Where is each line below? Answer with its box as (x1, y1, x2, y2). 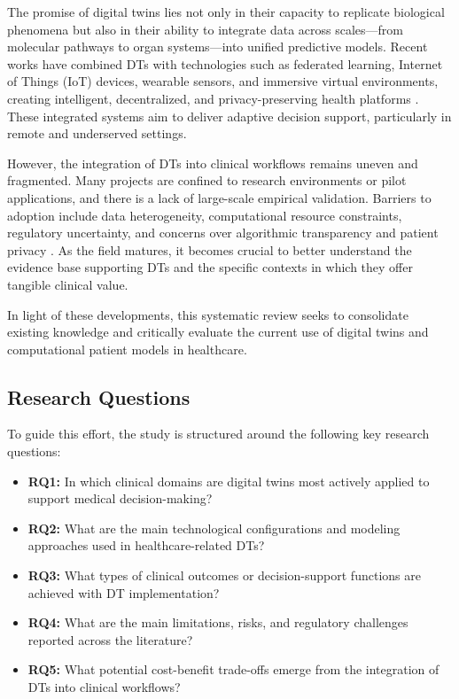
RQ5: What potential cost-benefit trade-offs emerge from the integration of (27, 660, 440, 679)
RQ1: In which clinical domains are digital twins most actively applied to (27, 471, 430, 490)
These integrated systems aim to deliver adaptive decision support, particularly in (7, 106, 452, 125)
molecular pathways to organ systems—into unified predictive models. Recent (7, 37, 428, 56)
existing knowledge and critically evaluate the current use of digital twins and (7, 322, 429, 341)
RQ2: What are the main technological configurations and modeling (27, 518, 401, 537)
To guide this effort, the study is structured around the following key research (7, 424, 430, 443)
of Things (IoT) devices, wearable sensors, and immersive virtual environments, (7, 72, 439, 90)
